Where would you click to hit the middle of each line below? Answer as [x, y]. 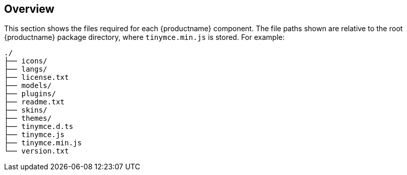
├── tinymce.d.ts [39, 127]
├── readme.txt [35, 102]
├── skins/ [26, 110]
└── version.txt [37, 151]
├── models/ [28, 86]
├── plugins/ [30, 94]
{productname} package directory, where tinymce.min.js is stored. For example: [144, 37]
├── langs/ [26, 69]
